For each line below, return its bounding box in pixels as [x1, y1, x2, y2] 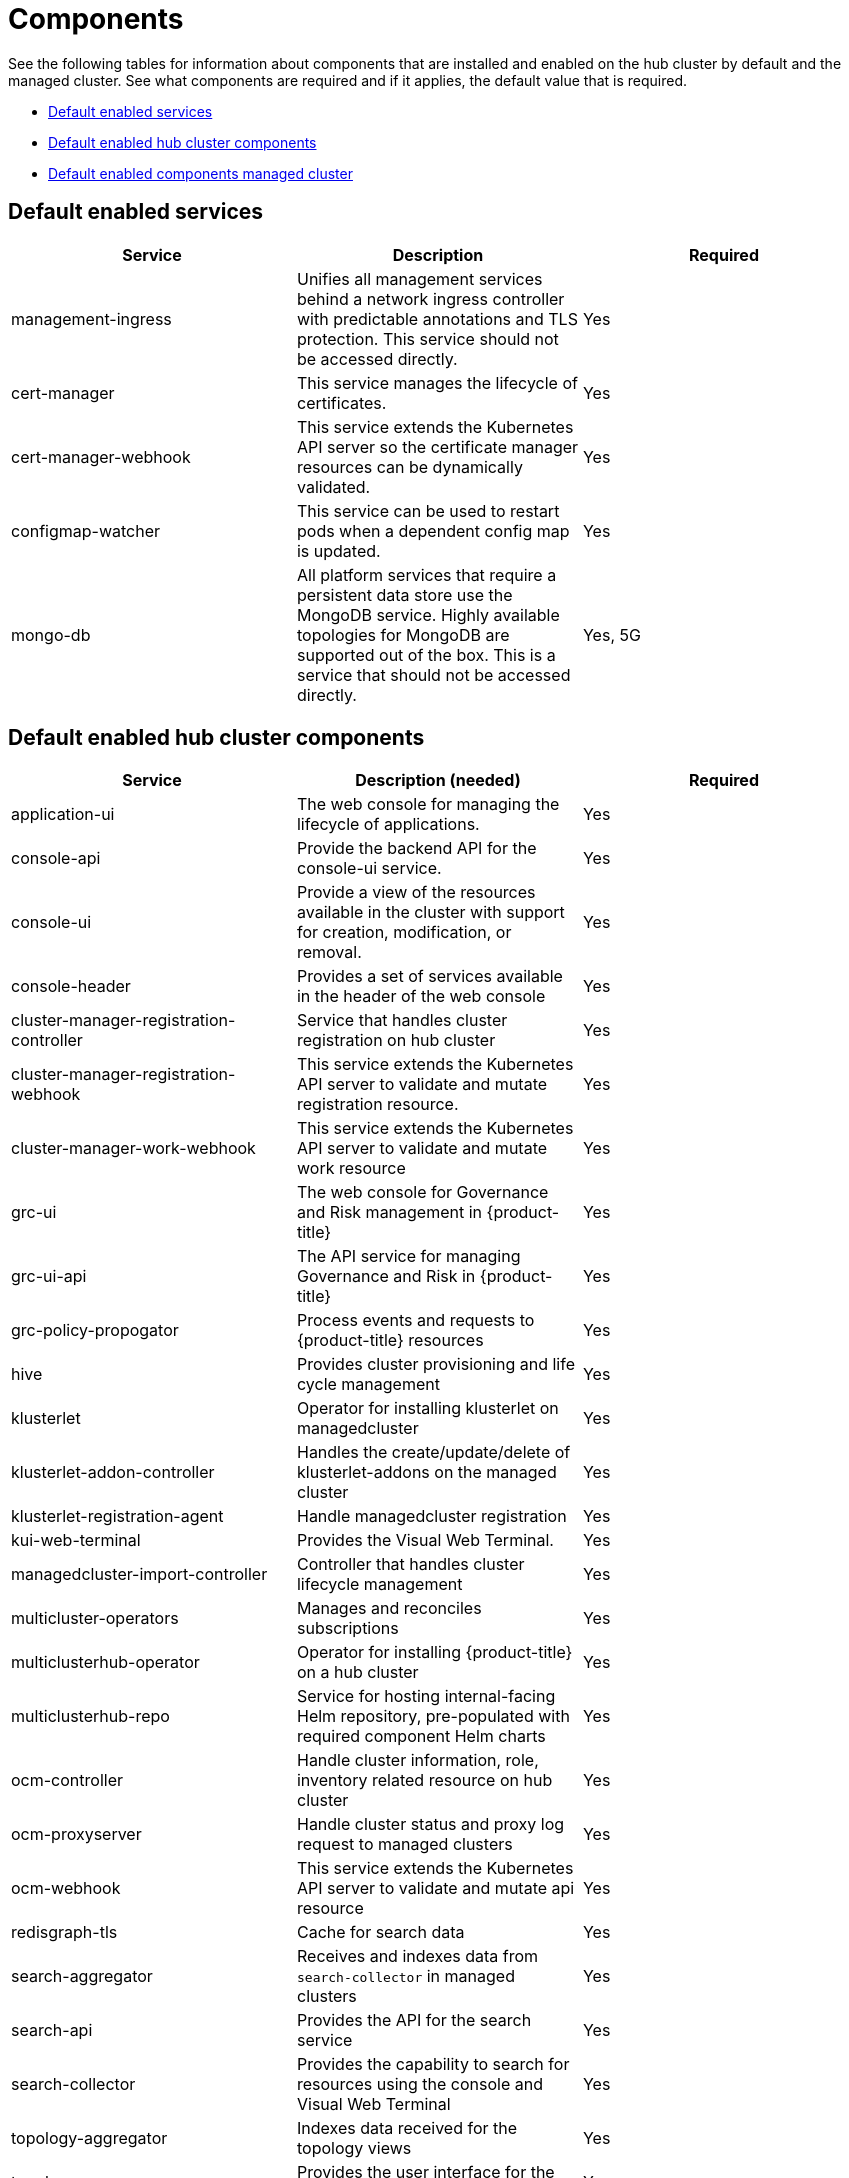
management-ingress [11, 308, 172, 329]
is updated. [296, 540, 381, 561]
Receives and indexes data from [296, 1946, 539, 1967]
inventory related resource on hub [296, 1770, 553, 1791]
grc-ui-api [11, 1266, 87, 1287]
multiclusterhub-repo [11, 1706, 170, 1727]
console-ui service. [296, 858, 442, 879]
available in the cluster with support [296, 902, 565, 923]
